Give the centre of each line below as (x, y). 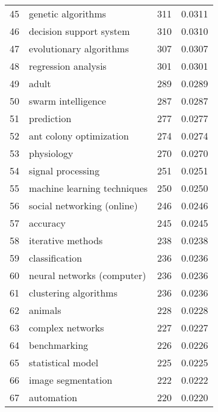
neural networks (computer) (88, 275)
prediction (50, 118)
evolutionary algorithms (79, 48)
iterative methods (66, 240)
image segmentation (71, 380)
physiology (51, 153)
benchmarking (59, 345)
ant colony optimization (79, 136)
